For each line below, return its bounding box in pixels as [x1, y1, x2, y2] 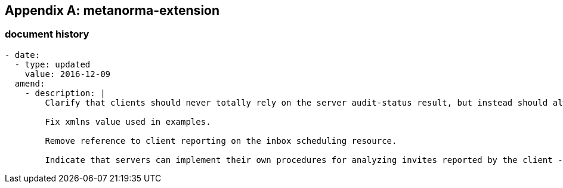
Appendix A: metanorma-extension [5, 3, 220, 18]
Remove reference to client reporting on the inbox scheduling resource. [45, 135, 397, 146]
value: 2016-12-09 [24, 69, 111, 79]
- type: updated [14, 59, 91, 69]
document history [5, 28, 89, 41]
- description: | [24, 88, 106, 98]
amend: [14, 78, 45, 88]
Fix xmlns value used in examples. [45, 116, 211, 127]
